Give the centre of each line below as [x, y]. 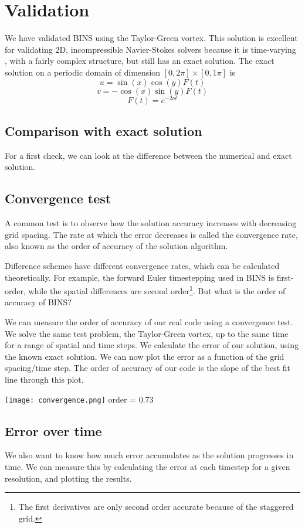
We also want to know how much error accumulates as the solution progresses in [149, 455]
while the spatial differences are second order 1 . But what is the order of [157, 290]
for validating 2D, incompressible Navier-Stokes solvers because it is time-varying [150, 49]
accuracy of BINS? [38, 302]
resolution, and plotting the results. [68, 478]
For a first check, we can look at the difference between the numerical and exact [148, 155]
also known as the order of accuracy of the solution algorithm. [116, 246]
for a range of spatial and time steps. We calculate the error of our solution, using [152, 345]
